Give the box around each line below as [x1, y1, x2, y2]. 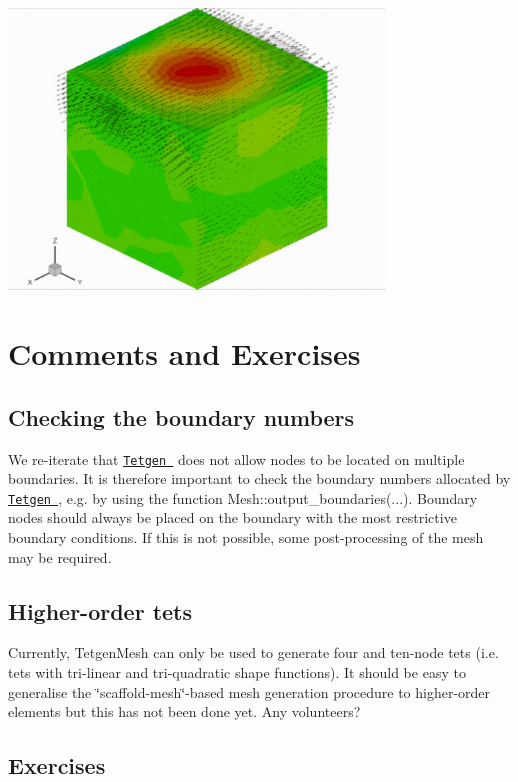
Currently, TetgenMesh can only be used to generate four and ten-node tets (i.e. [8, 642, 499, 663]
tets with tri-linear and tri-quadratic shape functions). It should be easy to [8, 662, 466, 683]
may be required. [8, 546, 112, 567]
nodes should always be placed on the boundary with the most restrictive [8, 507, 457, 528]
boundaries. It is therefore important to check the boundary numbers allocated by [8, 468, 511, 489]
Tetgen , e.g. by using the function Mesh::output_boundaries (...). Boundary [8, 487, 478, 508]
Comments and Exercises [8, 333, 361, 374]
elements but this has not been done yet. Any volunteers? [8, 701, 361, 722]
